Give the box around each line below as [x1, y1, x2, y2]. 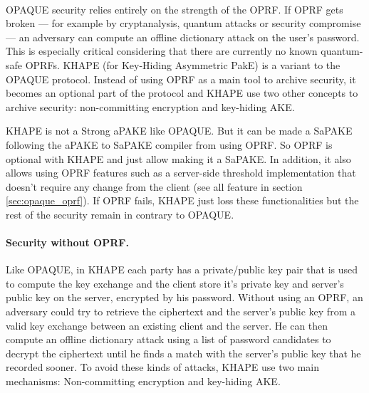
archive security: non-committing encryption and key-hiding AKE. [6, 99, 295, 114]
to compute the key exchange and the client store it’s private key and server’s [6, 276, 344, 290]
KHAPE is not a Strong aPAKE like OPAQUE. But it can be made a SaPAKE [6, 123, 353, 138]
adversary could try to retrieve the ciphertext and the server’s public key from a [6, 304, 355, 319]
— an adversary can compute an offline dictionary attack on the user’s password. [6, 29, 360, 44]
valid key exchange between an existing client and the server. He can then [6, 318, 328, 332]
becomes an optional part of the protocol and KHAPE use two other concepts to [6, 85, 358, 100]
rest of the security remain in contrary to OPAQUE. [6, 206, 234, 221]
